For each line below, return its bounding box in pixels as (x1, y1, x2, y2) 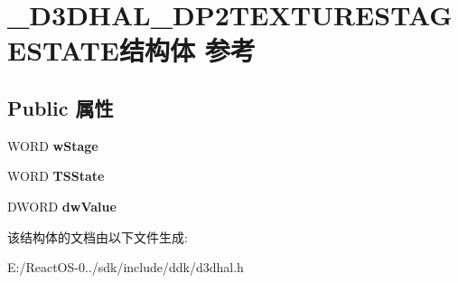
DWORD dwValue (7, 196, 117, 215)
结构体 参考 (118, 32, 256, 69)
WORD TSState (7, 166, 105, 185)
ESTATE (7, 32, 119, 69)
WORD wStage (7, 136, 98, 155)
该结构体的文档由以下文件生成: (7, 227, 188, 246)
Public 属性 (7, 93, 114, 121)
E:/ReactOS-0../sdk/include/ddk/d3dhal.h (7, 258, 244, 277)
